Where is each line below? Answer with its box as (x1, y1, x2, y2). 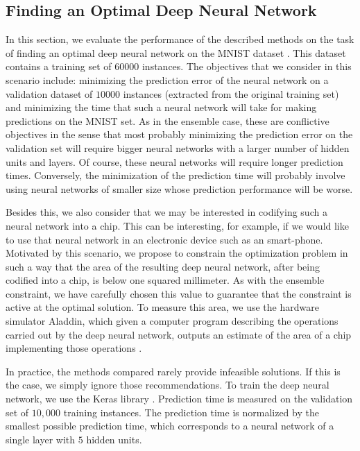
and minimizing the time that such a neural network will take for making (6, 100, 317, 114)
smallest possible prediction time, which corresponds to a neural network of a (6, 418, 334, 433)
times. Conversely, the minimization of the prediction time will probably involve (6, 168, 345, 182)
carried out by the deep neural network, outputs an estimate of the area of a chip (6, 327, 352, 341)
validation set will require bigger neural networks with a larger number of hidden (6, 140, 350, 155)
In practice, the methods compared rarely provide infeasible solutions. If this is (6, 364, 341, 378)
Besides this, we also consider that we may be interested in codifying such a (6, 205, 327, 219)
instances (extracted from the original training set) (123, 86, 339, 101)
